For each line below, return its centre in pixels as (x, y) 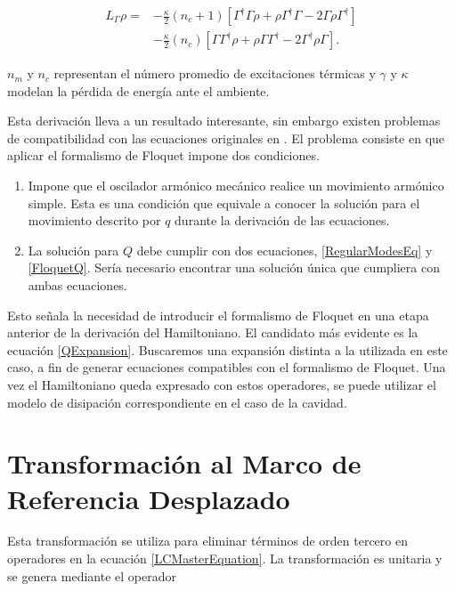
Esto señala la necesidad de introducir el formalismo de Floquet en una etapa (218, 315)
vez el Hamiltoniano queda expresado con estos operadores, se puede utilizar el (222, 384)
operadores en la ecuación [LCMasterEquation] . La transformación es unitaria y (225, 559)
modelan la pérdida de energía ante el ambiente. (138, 90)
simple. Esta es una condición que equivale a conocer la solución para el (224, 202)
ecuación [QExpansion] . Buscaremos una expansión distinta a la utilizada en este (227, 349)
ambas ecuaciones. (77, 285)
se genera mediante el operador (92, 575)
